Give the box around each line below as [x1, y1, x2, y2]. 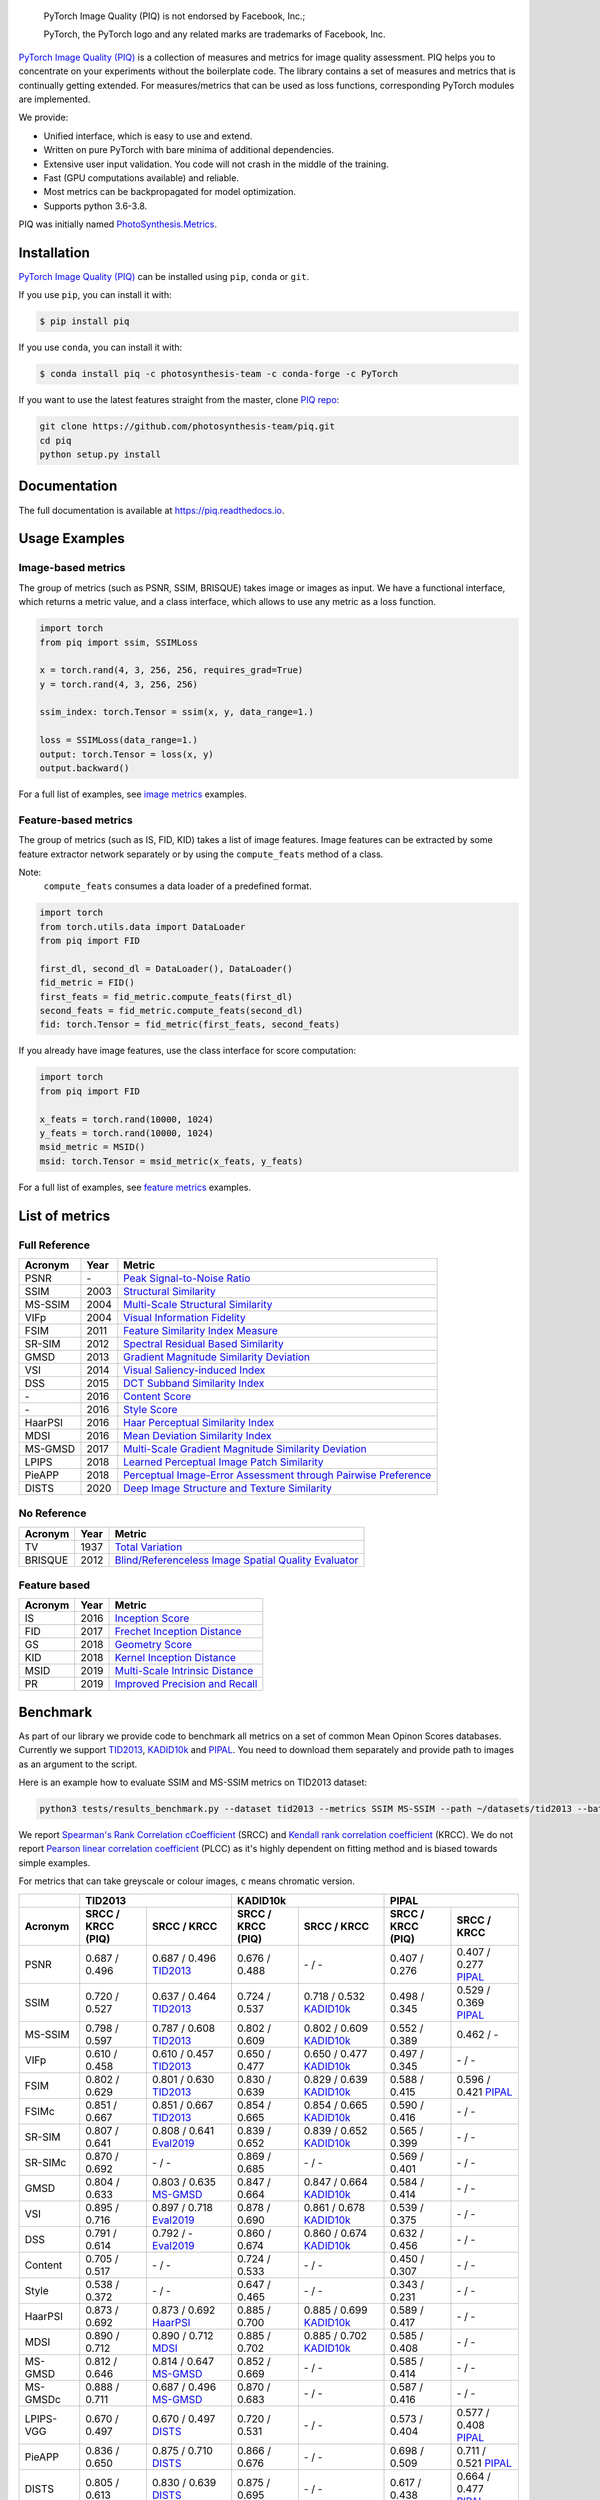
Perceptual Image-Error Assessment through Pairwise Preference [123, 1468, 432, 1482]
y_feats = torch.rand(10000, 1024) [39, 1127, 214, 1139]
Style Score [123, 1402, 178, 1416]
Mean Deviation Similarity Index [123, 1428, 272, 1442]
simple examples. [18, 1856, 91, 1869]
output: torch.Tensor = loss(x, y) [39, 748, 214, 760]
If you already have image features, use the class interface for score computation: [18, 1045, 357, 1057]
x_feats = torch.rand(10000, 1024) [39, 1113, 214, 1125]
